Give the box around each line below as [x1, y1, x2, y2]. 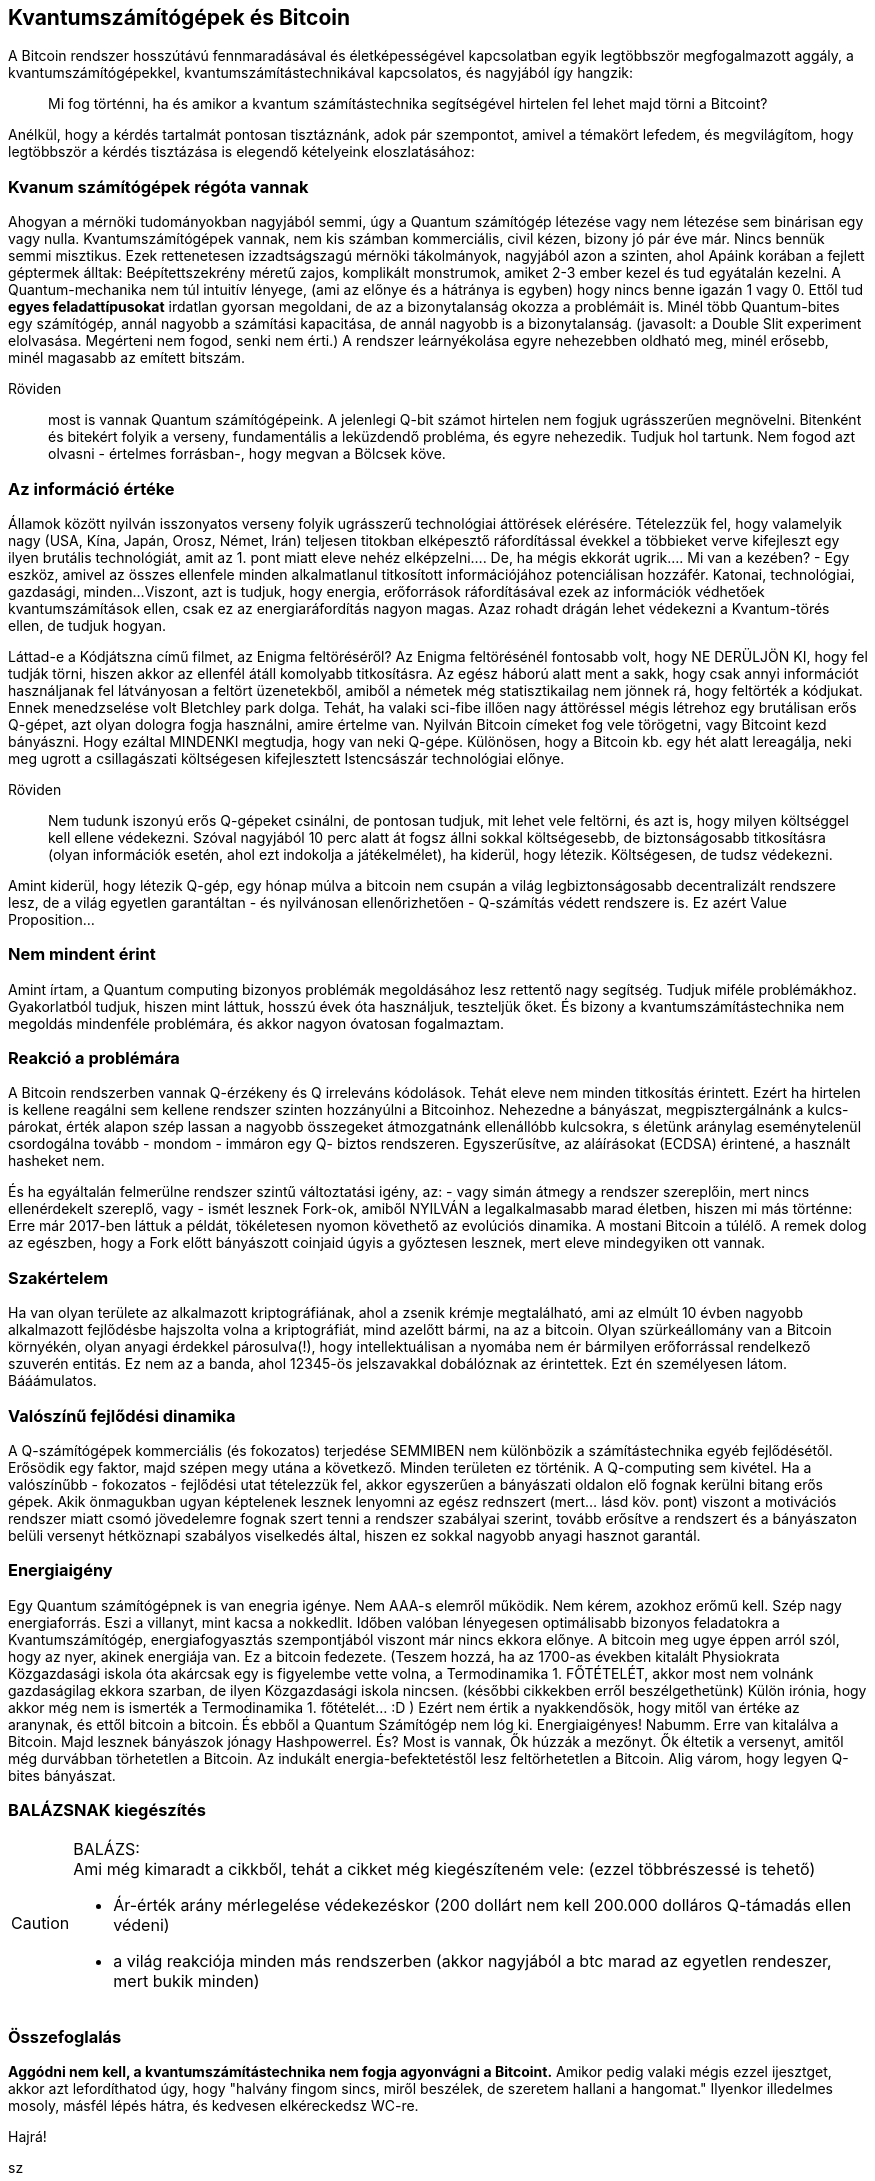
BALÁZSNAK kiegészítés [8, 1800, 206, 1821]
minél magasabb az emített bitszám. [8, 349, 246, 367]
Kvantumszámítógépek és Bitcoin [8, 5, 351, 30]
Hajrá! [8, 2128, 47, 2146]
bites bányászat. [8, 1766, 116, 1784]
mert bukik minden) [113, 1971, 260, 1992]
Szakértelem [8, 1267, 109, 1288]
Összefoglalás [8, 2026, 122, 2047]
